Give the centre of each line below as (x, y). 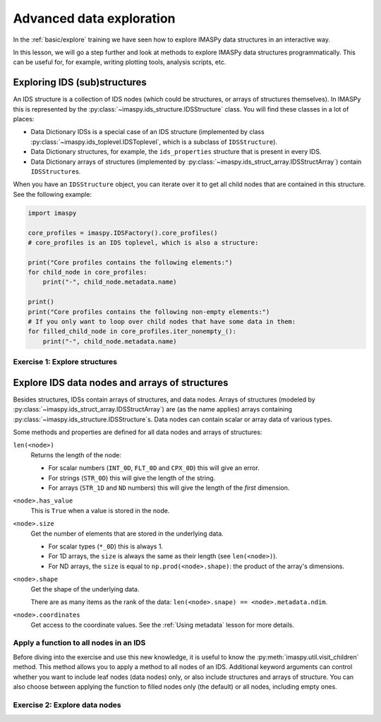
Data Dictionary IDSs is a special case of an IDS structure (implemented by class (147, 132)
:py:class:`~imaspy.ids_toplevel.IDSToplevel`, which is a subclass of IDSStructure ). (154, 142)
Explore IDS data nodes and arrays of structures (121, 382)
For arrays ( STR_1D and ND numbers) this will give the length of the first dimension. (169, 488)
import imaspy (52, 213)
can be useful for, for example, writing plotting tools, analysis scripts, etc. (120, 62)
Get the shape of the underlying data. (85, 589)
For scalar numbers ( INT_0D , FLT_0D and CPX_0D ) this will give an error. (154, 468)
